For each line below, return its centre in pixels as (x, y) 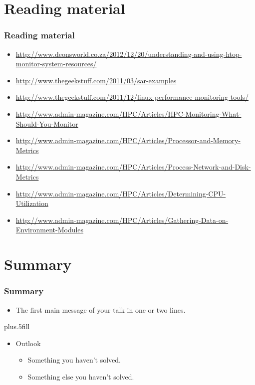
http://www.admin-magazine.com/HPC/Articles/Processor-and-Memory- (128, 140)
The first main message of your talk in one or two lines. (101, 309)
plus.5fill (17, 326)
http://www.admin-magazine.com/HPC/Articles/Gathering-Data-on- (122, 220)
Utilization (32, 203)
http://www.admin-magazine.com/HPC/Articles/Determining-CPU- (121, 193)
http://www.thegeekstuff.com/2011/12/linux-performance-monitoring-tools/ (132, 97)
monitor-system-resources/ (56, 64)
